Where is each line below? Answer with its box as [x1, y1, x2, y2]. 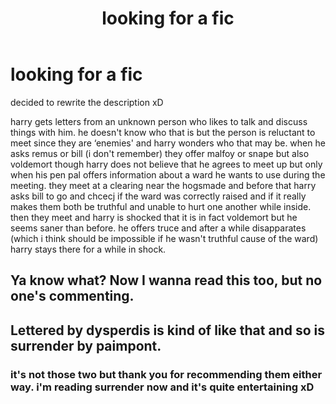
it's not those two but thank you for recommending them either [10, 367, 323, 381]
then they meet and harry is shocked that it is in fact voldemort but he [10, 211, 298, 223]
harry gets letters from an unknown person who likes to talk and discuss [10, 115, 308, 127]
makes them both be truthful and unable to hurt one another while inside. [10, 200, 312, 212]
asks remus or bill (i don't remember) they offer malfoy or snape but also [10, 147, 310, 159]
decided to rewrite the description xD [10, 96, 164, 108]
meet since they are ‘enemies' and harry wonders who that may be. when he [10, 137, 326, 149]
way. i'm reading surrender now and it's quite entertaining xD [10, 380, 315, 394]
